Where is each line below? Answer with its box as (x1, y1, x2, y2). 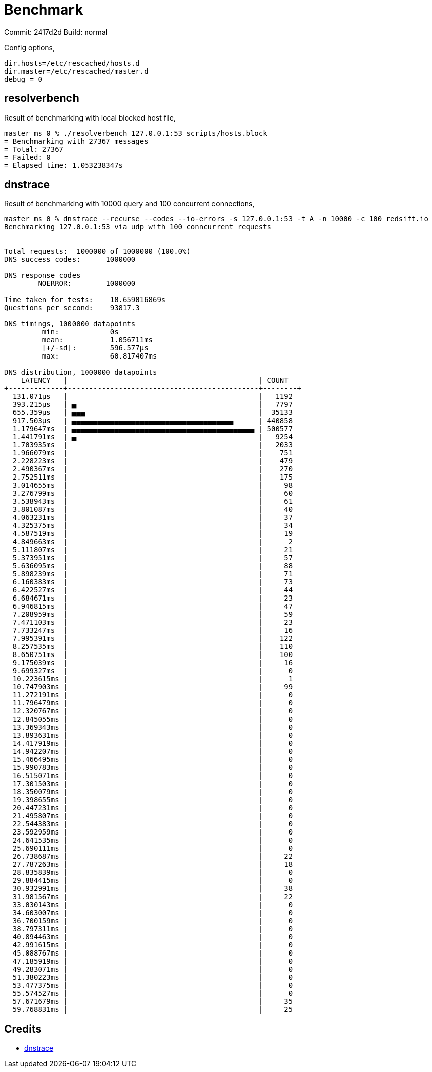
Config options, (4, 43, 55, 52)
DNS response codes (4, 271, 81, 280)
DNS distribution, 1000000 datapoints (4, 368, 157, 377)
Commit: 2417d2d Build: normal (4, 27, 108, 36)
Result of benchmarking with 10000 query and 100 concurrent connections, (4, 199, 255, 208)
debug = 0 (4, 75, 42, 83)
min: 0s (42, 328, 119, 336)
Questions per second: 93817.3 (4, 304, 140, 312)
